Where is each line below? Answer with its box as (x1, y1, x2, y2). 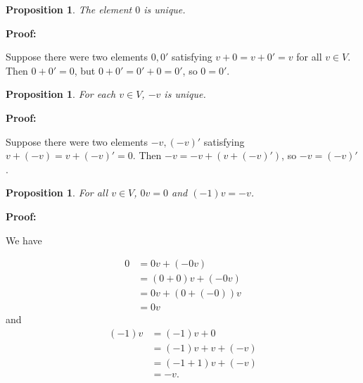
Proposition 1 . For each (6, 87, 116, 101)
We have (6, 232, 42, 247)
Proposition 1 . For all (6, 185, 108, 200)
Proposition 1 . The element (6, 2, 132, 16)
